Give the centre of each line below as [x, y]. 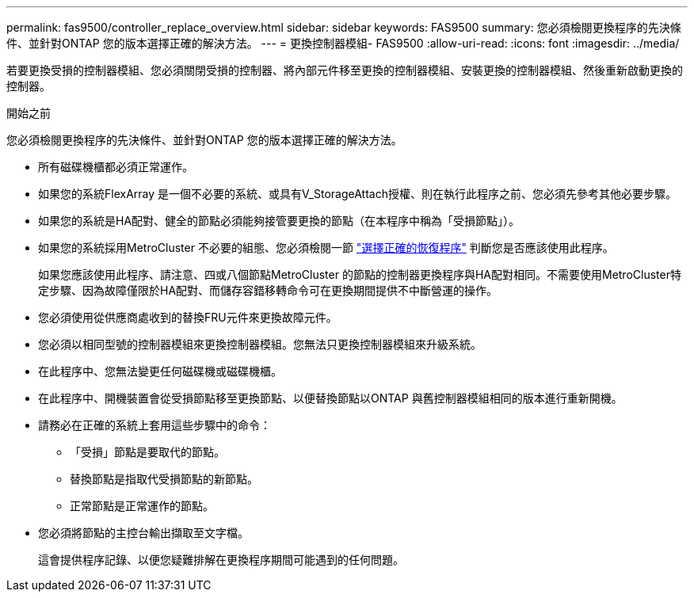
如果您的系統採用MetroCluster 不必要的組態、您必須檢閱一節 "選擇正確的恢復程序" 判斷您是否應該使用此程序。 [326, 248]
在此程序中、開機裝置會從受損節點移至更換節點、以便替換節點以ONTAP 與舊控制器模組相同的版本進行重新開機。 [330, 398]
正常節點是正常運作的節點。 [142, 506]
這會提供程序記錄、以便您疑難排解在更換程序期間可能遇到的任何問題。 [221, 560]
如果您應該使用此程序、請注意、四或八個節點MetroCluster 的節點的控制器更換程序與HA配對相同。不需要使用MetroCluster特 [360, 274]
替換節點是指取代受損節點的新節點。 [164, 479]
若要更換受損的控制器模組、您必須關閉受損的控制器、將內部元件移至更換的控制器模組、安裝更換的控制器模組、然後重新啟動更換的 [345, 70]
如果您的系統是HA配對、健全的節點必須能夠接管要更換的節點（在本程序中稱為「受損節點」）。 [279, 221]
